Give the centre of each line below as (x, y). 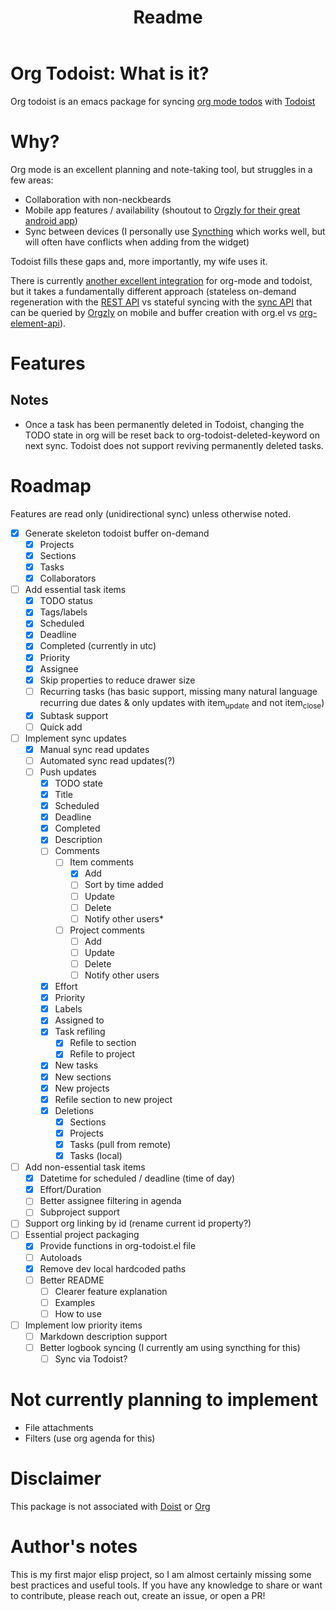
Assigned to (79, 1020)
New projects (82, 1088)
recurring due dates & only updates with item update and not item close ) (182, 703)
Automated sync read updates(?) (107, 760)
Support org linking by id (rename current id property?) (138, 1223)
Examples (75, 1302)
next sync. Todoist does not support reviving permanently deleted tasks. (174, 445)
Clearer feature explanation (111, 1291)
